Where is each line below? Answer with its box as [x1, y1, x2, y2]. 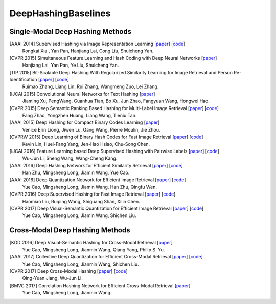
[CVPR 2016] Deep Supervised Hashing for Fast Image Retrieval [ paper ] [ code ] [9, 191, 176, 197]
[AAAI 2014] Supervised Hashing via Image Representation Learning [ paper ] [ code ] [9, 41, 186, 47]
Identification [9, 77, 37, 83]
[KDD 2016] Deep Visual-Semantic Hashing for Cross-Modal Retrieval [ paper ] [9, 240, 173, 246]
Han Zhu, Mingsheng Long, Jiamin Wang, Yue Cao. [22, 169, 130, 176]
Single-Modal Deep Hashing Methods [9, 27, 132, 36]
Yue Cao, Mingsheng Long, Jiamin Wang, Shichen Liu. [22, 212, 136, 219]
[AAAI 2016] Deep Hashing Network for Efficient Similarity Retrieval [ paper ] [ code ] [9, 162, 183, 168]
